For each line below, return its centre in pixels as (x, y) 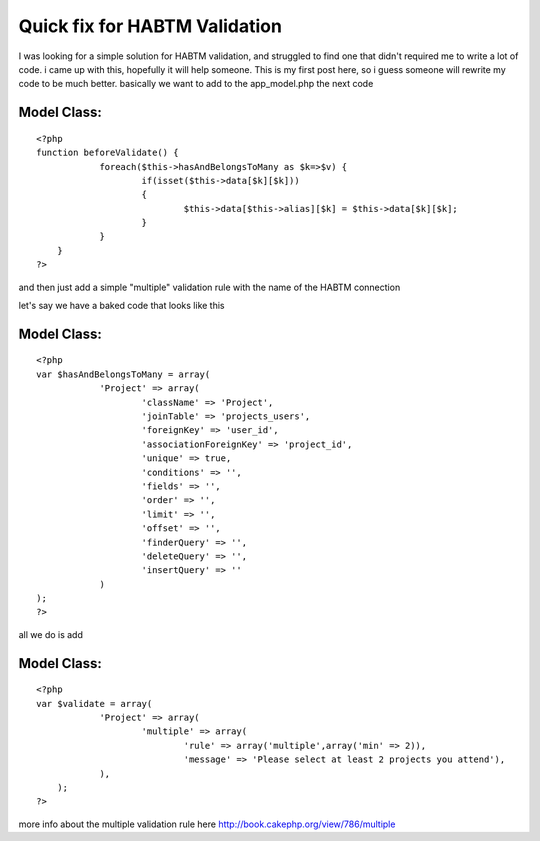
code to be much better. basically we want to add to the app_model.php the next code (196, 84)
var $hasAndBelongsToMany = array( (123, 374)
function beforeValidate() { (107, 153)
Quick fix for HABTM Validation (150, 26)
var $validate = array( (94, 703)
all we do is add (51, 634)
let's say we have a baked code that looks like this (121, 306)
